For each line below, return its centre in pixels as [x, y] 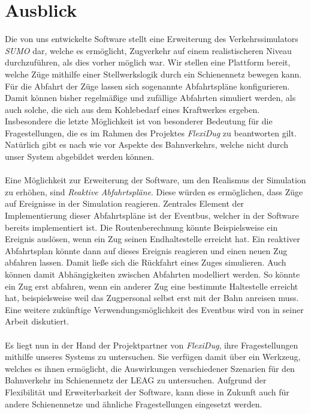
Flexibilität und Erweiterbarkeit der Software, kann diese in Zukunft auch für [147, 391]
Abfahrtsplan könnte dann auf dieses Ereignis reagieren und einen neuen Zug [146, 250]
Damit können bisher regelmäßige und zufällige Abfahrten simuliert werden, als [150, 98]
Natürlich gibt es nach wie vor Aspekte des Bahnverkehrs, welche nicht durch [147, 145]
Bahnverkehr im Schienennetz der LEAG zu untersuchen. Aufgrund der [136, 380]
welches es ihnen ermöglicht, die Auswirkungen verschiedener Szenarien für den [150, 368]
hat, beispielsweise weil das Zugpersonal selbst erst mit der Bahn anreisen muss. [152, 298]
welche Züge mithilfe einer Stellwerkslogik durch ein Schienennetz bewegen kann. [153, 74]
